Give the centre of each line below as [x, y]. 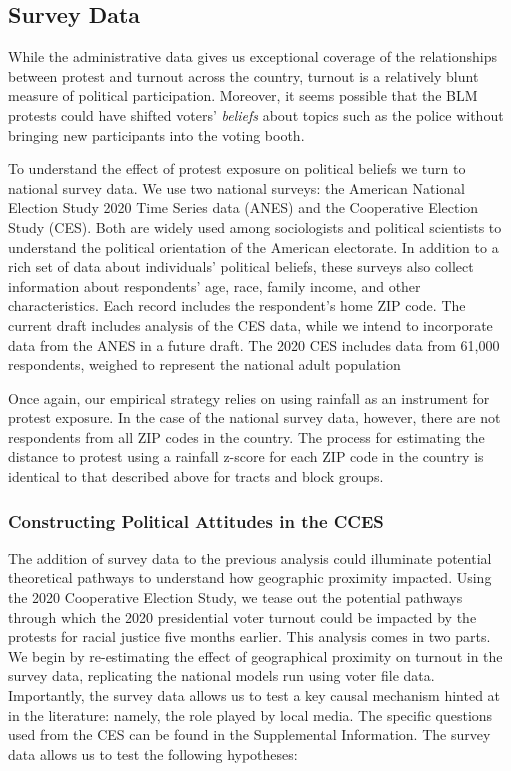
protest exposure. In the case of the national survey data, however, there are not [254, 417]
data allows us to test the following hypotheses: [153, 753]
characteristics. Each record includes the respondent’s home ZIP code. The [237, 305]
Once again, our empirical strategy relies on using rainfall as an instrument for [249, 397]
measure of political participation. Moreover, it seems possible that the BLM [243, 95]
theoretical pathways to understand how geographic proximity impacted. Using [250, 577]
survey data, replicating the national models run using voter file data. [221, 675]
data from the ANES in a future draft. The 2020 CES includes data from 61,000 [254, 344]
